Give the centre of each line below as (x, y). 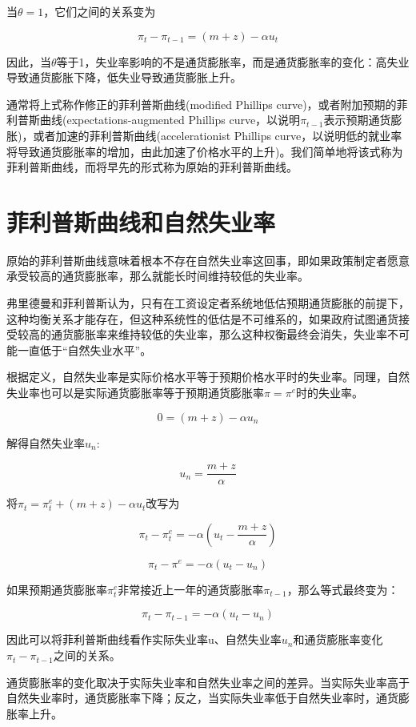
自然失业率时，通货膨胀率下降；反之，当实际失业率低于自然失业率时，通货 (202, 698)
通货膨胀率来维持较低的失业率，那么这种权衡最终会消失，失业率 (219, 334)
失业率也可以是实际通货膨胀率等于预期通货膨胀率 (135, 393)
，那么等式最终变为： (343, 589)
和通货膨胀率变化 (338, 639)
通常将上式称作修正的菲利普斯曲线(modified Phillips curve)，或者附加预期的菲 (207, 104)
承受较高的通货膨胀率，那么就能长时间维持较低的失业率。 (158, 276)
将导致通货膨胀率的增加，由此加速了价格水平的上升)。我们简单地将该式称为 (205, 151)
